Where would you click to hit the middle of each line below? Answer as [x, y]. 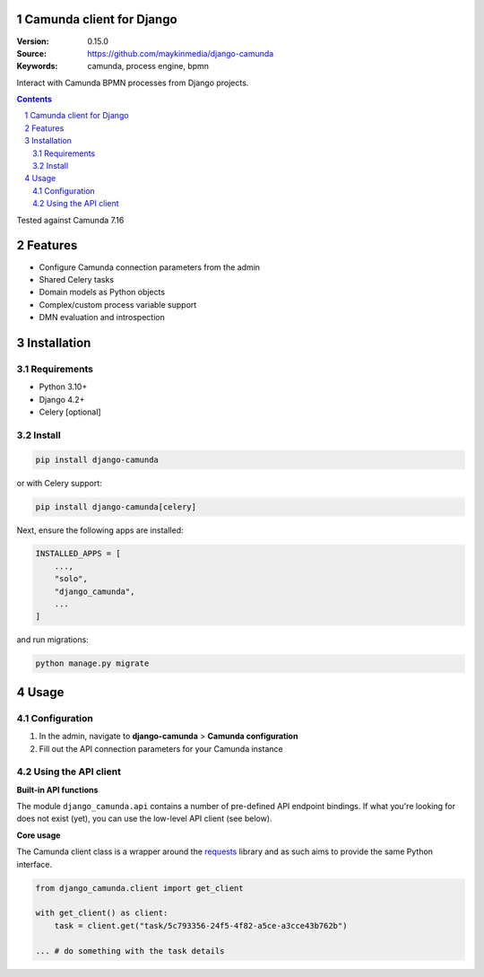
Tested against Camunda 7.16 [70, 220]
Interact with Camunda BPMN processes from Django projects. [133, 83]
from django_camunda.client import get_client [139, 888]
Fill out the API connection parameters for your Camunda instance [161, 748]
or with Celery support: [59, 483]
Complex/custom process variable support [118, 304]
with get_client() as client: [102, 913]
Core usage [39, 835]
